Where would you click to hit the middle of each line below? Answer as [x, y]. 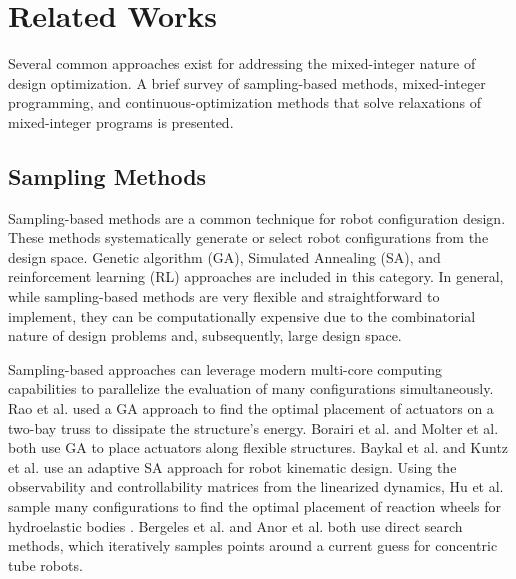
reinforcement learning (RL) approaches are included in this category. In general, [256, 276]
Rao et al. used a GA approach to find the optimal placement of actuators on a [251, 408]
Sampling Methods [107, 175]
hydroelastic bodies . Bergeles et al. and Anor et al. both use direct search [235, 525]
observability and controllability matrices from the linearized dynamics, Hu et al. [256, 486]
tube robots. [45, 564]
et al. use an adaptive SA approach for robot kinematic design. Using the [232, 466]
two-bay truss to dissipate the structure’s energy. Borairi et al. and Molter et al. [253, 427]
